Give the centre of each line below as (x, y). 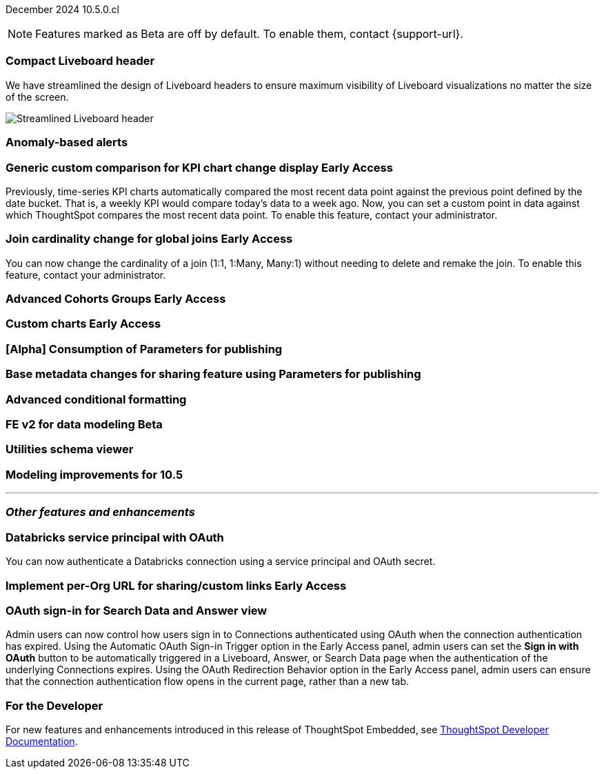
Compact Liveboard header (80, 61)
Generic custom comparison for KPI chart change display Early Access (199, 167)
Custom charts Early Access (83, 324)
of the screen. (37, 97)
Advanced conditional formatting (96, 399)
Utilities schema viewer (70, 449)
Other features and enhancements (100, 512)
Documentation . (42, 741)
